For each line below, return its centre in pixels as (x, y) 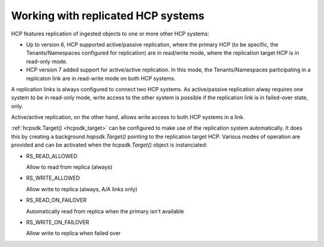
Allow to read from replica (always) (69, 167)
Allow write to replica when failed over (73, 233)
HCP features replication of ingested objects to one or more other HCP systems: (110, 34)
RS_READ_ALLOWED (52, 156)
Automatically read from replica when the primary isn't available (105, 211)
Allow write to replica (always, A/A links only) (82, 189)
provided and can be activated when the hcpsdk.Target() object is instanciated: (109, 145)
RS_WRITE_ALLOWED (53, 178)
